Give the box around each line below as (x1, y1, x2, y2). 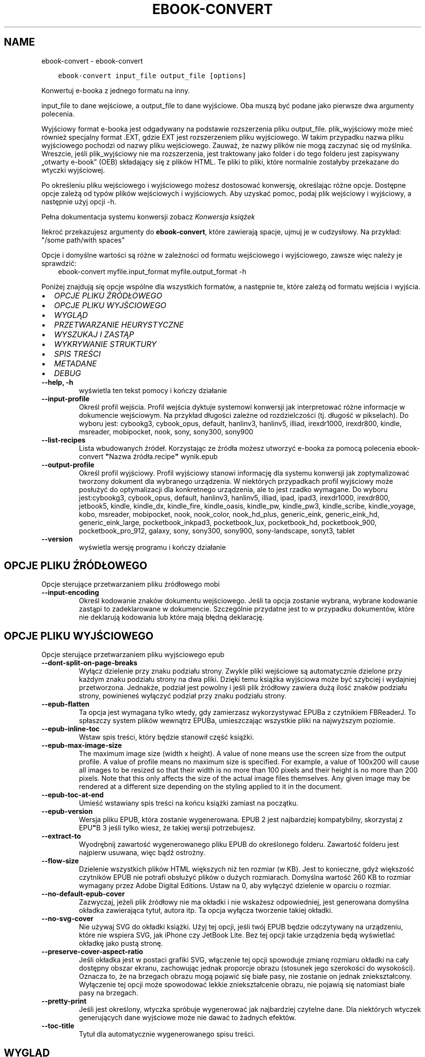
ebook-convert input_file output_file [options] (58, 71, 246, 80)
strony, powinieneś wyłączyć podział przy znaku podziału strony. (79, 692, 287, 700)
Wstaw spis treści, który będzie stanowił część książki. (79, 733, 254, 742)
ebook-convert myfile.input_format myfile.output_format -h (58, 267, 246, 276)
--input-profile (41, 394, 90, 403)
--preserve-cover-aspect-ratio (41, 947, 143, 956)
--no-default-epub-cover (41, 890, 125, 898)
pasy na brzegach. (79, 989, 138, 997)
